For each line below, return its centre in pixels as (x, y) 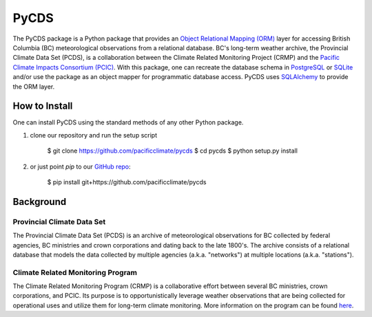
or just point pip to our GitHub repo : (80, 166)
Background (40, 202)
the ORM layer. (34, 87)
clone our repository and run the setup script (94, 135)
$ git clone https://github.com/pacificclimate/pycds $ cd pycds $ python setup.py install (172, 151)
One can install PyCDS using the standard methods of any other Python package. (128, 122)
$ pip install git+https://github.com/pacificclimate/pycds (127, 182)
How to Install (43, 106)
